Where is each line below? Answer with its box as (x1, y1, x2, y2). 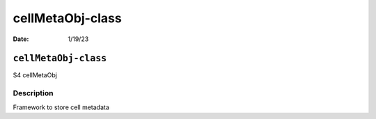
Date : (13, 35, 29, 43)
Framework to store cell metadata (13, 103, 109, 111)
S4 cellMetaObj (13, 71, 57, 79)
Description (13, 88, 54, 98)
